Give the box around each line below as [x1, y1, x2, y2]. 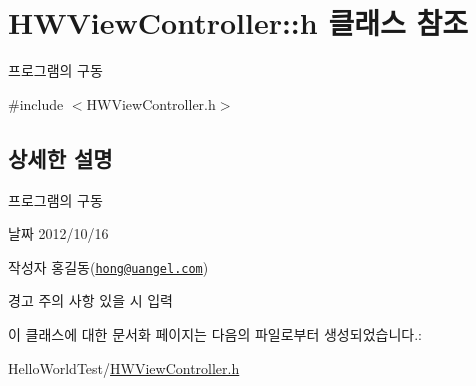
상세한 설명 [8, 142, 113, 173]
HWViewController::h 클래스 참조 [8, 2, 468, 43]
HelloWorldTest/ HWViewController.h [8, 357, 240, 378]
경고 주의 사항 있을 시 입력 [8, 290, 173, 311]
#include [8, 93, 64, 114]
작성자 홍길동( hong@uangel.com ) [8, 256, 209, 277]
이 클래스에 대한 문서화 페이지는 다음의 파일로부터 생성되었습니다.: [8, 323, 422, 344]
